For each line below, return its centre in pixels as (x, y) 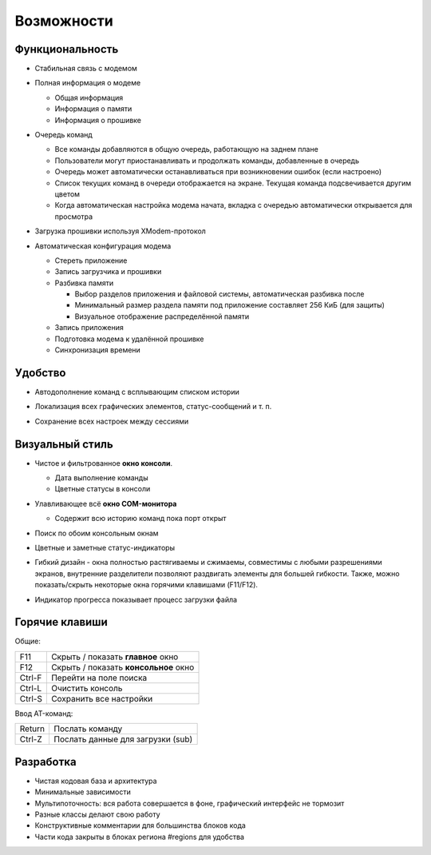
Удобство (40, 373)
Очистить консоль (87, 688)
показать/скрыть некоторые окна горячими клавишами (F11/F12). (146, 585)
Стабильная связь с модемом (86, 69)
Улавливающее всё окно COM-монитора (106, 503)
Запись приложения (89, 328)
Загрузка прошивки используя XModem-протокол (121, 231)
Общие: (28, 641)
